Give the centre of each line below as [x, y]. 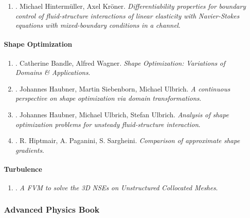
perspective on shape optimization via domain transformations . [108, 98]
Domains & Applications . [53, 72]
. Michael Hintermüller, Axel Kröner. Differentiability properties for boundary [131, 6]
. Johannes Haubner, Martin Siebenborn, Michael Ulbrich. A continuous [123, 88]
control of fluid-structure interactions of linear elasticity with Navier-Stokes [127, 15]
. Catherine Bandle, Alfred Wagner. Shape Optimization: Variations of [120, 63]
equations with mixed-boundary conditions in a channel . [98, 25]
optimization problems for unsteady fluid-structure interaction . [108, 124]
